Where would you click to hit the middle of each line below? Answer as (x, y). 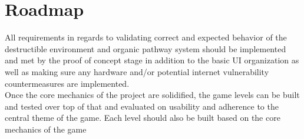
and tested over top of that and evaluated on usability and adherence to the (142, 106)
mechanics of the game (46, 129)
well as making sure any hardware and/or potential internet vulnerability (137, 71)
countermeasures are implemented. (67, 83)
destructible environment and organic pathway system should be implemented (146, 48)
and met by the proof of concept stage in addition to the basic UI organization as (152, 60)
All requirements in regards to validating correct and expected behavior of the (146, 37)
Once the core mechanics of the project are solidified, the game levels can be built (152, 95)
